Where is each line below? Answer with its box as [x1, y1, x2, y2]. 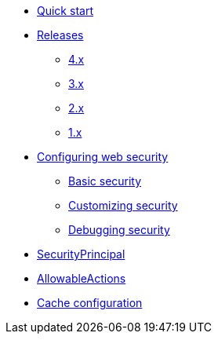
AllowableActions [37, 272, 126, 285]
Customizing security [68, 199, 178, 212]
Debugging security [68, 223, 170, 236]
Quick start [37, 4, 93, 17]
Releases [37, 28, 84, 42]
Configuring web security [37, 150, 169, 163]
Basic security [68, 174, 142, 188]
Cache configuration [37, 296, 143, 309]
